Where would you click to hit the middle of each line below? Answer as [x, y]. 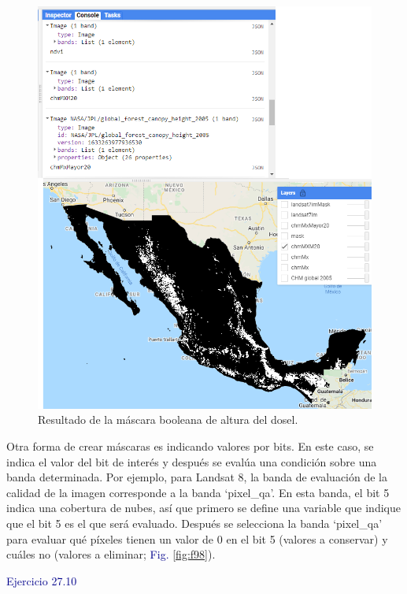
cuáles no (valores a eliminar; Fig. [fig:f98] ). [111, 554]
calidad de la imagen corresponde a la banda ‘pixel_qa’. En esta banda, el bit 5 [198, 492]
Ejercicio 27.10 [42, 580]
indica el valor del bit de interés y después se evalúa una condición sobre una [192, 461]
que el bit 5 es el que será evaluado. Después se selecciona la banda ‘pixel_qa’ [194, 523]
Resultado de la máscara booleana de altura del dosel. [168, 420]
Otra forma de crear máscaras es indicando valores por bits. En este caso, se [190, 445]
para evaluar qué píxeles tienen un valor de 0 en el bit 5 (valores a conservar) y [197, 538]
